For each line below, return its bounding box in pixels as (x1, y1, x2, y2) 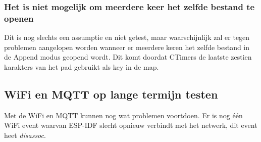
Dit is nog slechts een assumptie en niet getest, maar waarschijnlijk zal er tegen (4, 32, 250, 42)
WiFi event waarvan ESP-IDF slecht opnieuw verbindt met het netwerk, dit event (4, 120, 257, 130)
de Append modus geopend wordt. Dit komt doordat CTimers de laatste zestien (4, 52, 252, 62)
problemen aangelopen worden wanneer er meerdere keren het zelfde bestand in (4, 41, 250, 52)
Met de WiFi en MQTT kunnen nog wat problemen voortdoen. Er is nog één (4, 110, 243, 120)
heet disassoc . (4, 129, 46, 140)
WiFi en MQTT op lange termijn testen (4, 86, 218, 102)
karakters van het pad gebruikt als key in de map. (4, 61, 159, 72)
